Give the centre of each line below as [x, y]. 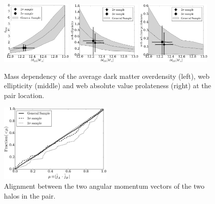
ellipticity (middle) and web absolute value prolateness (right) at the [107, 85]
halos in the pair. [30, 195]
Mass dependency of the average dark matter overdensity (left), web [107, 76]
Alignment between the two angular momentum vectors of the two [104, 186]
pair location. [24, 95]
